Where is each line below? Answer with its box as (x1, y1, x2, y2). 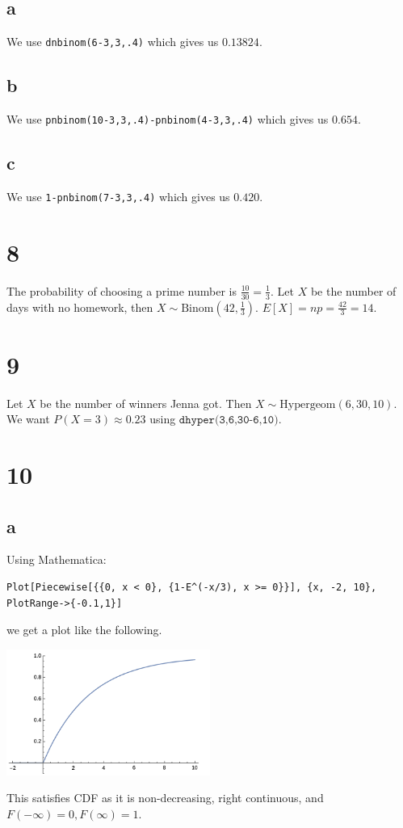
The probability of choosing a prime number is (6, 282, 237, 299)
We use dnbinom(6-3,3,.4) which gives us (6, 33, 219, 50)
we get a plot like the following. (6, 621, 162, 638)
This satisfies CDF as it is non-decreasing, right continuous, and (6, 789, 324, 806)
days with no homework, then (6, 298, 153, 315)
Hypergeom (279, 398, 336, 410)
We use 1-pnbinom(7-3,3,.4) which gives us (6, 187, 230, 204)
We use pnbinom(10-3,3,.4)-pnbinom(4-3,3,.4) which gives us (6, 111, 329, 128)
